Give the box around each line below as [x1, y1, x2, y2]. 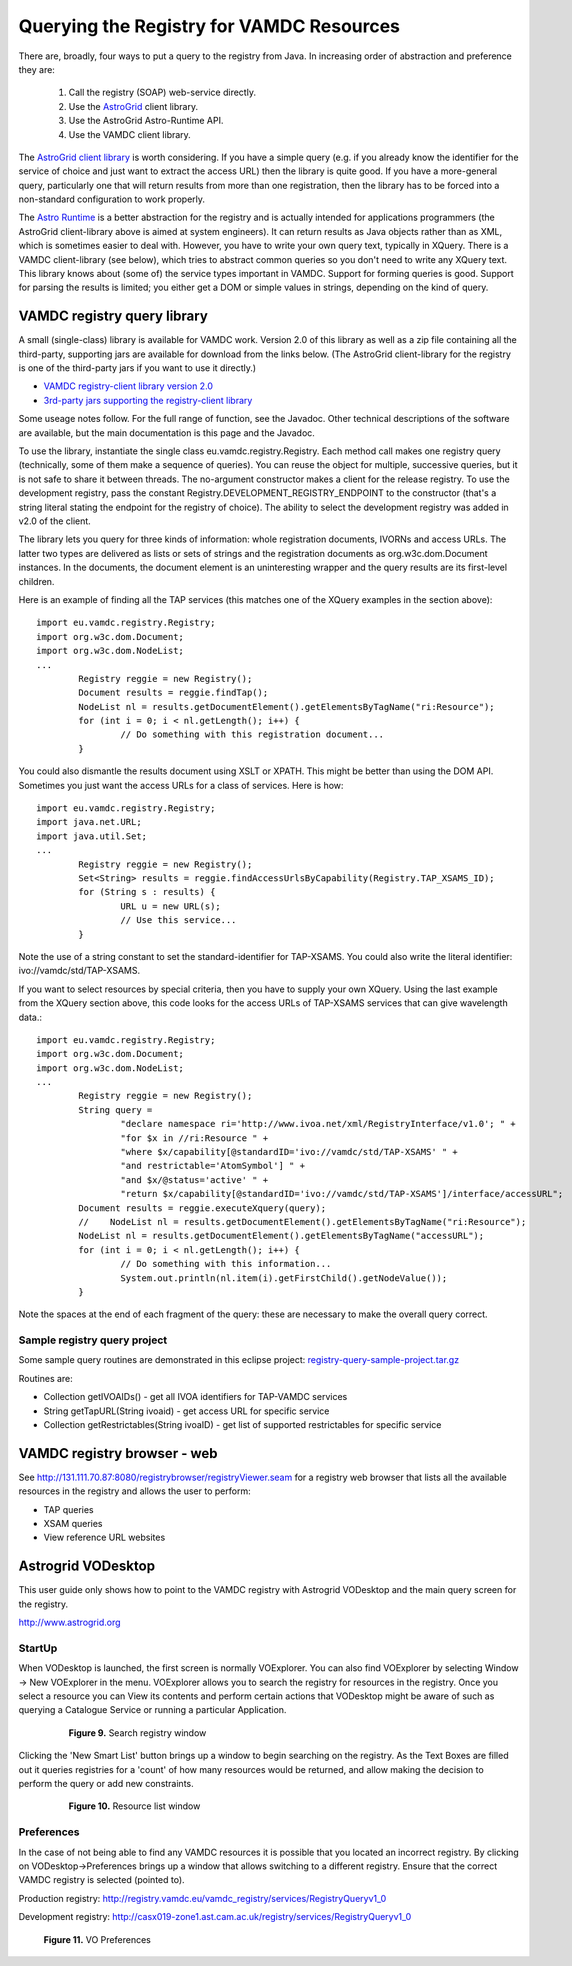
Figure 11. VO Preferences [43, 1933, 152, 1945]
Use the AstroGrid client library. [68, 100, 199, 112]
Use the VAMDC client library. [68, 128, 192, 140]
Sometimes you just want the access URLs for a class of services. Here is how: [18, 779, 344, 791]
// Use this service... [120, 915, 237, 926]
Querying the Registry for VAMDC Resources [18, 15, 400, 37]
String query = [78, 1104, 153, 1115]
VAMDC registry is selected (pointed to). [18, 1874, 185, 1886]
